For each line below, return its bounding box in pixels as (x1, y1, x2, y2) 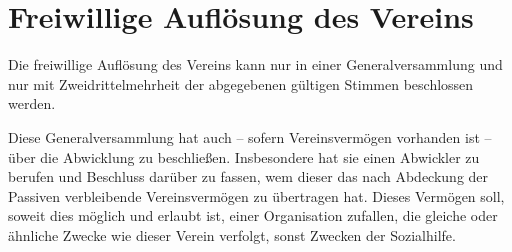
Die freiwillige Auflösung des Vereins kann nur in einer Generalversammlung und (8, 54, 503, 75)
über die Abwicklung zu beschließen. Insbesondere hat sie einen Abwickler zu (8, 146, 480, 167)
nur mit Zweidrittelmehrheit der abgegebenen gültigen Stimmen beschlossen (8, 73, 474, 94)
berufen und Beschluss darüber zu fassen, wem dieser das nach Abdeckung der (8, 166, 489, 187)
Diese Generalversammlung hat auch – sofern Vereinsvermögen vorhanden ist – (8, 126, 492, 147)
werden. (8, 93, 56, 114)
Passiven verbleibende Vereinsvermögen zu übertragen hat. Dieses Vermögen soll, (8, 185, 505, 206)
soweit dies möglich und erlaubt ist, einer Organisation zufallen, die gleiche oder (8, 205, 498, 226)
